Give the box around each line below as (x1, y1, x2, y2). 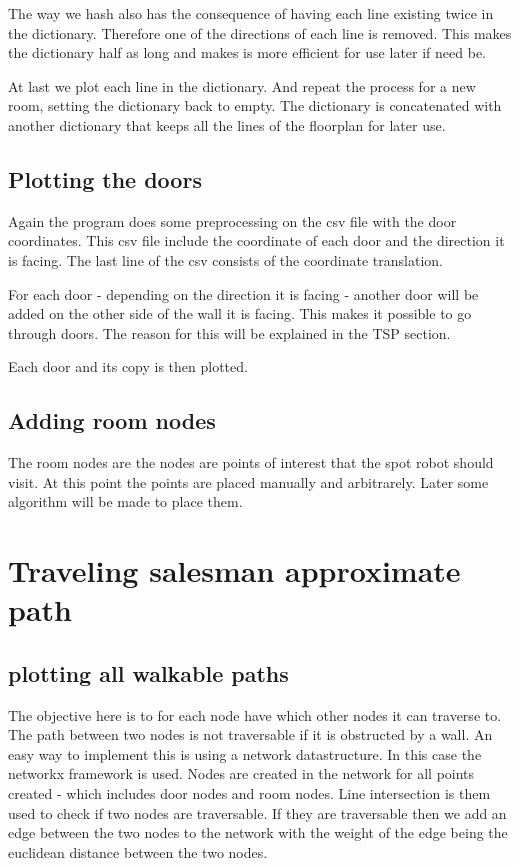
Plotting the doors (8, 163, 202, 194)
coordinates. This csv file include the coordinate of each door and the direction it (8, 230, 505, 251)
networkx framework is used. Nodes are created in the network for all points (8, 763, 475, 784)
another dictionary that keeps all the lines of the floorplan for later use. (8, 114, 446, 135)
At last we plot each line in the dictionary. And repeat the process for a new (8, 75, 476, 96)
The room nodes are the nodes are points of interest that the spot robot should (8, 452, 494, 473)
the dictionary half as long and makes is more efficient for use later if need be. (8, 42, 486, 63)
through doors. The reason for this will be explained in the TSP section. (8, 322, 451, 343)
